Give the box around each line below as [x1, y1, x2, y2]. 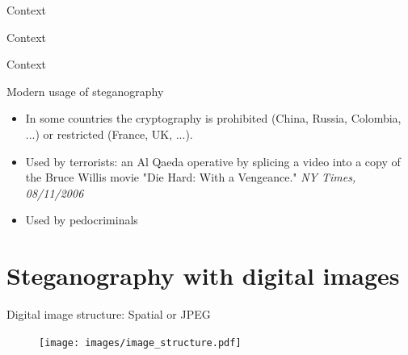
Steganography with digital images [6, 259, 400, 292]
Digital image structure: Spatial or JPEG [6, 306, 211, 323]
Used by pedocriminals [25, 211, 138, 228]
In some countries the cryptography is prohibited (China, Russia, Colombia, [25, 110, 402, 127]
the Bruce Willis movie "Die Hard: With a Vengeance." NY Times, [25, 169, 356, 186]
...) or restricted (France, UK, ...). [25, 125, 193, 142]
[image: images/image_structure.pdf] [39, 336, 242, 349]
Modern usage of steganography [6, 82, 164, 99]
